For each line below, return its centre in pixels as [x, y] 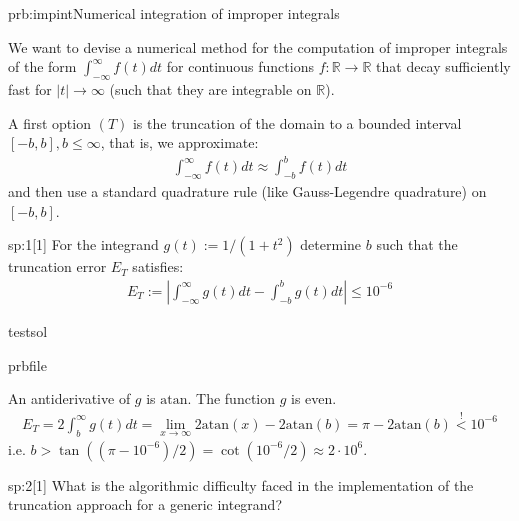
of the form [42, 66]
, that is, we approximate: [179, 142]
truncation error [57, 266]
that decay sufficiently [443, 66]
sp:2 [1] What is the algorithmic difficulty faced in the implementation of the [241, 484]
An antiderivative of [69, 398]
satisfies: [158, 266]
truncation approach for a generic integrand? [145, 504]
